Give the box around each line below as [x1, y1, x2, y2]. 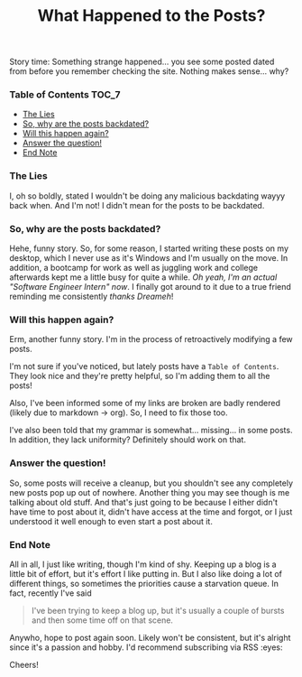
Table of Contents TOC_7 [9, 88, 121, 101]
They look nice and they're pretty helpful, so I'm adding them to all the [9, 371, 270, 382]
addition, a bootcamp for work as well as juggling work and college [9, 263, 259, 274]
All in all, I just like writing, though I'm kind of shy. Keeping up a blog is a [9, 559, 277, 570]
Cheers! [9, 659, 39, 670]
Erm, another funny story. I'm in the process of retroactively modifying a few [9, 334, 293, 345]
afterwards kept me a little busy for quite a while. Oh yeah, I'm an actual [9, 272, 278, 283]
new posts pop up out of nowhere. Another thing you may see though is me [9, 487, 290, 497]
